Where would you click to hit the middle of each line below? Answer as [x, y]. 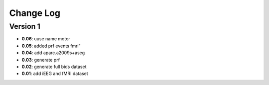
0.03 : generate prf [41, 60]
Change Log [35, 13]
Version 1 [25, 26]
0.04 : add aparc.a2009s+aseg [53, 53]
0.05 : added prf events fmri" [51, 46]
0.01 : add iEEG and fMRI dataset [55, 74]
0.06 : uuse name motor [46, 39]
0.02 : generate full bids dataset [54, 67]
